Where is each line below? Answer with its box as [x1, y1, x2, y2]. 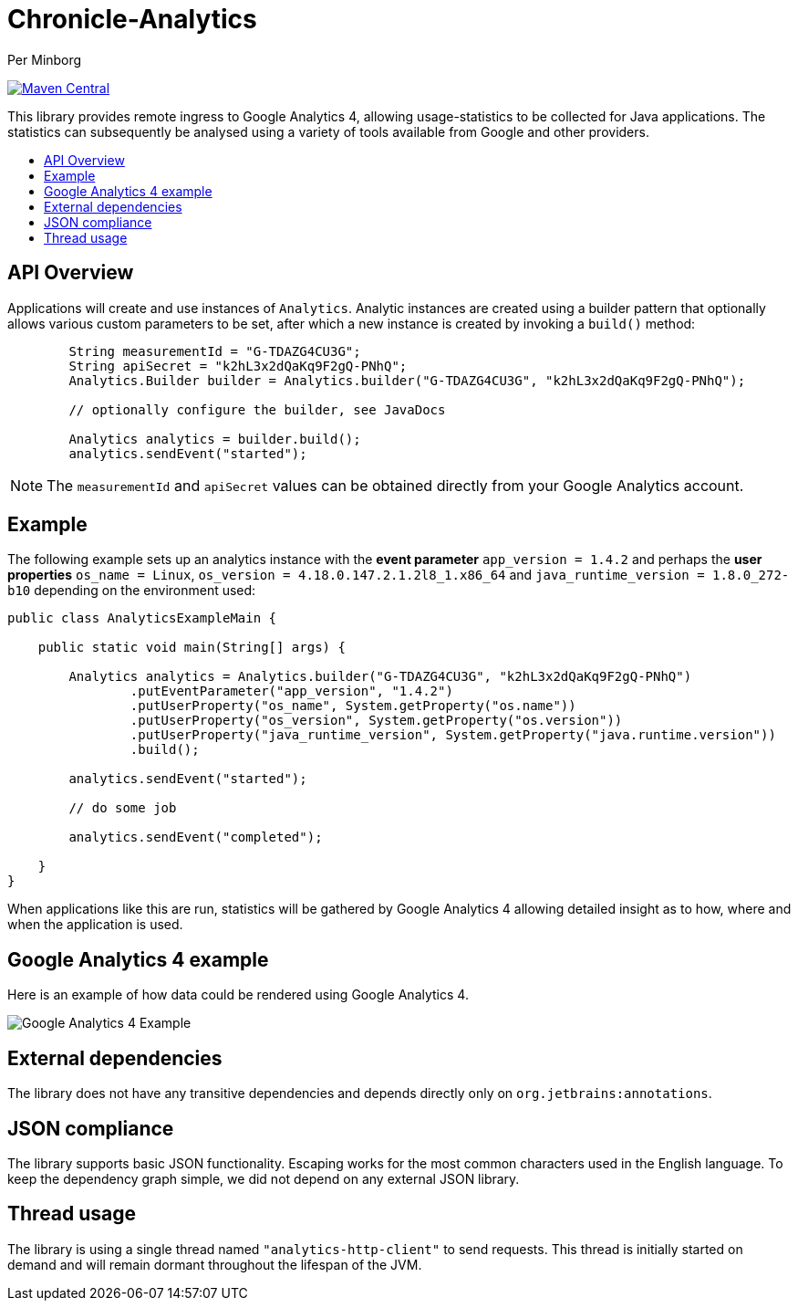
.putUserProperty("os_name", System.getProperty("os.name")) [130, 698, 576, 714]
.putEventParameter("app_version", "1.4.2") [130, 684, 453, 699]
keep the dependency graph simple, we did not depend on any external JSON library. [7, 1170, 520, 1187]
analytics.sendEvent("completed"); [68, 830, 323, 845]
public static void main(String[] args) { [37, 640, 346, 655]
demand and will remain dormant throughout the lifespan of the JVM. [7, 1256, 422, 1272]
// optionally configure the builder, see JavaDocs [68, 402, 446, 417]
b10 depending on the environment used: [7, 582, 256, 599]
